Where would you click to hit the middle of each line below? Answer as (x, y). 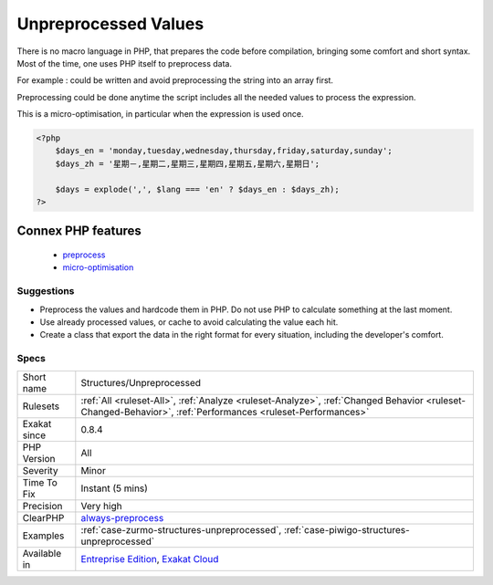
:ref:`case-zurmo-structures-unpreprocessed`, (181, 529)
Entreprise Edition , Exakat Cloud (150, 559)
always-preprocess (122, 517)
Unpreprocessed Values (110, 24)
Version (39, 458)
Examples (43, 536)
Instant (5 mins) (114, 488)
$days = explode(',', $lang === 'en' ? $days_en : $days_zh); (197, 189)
